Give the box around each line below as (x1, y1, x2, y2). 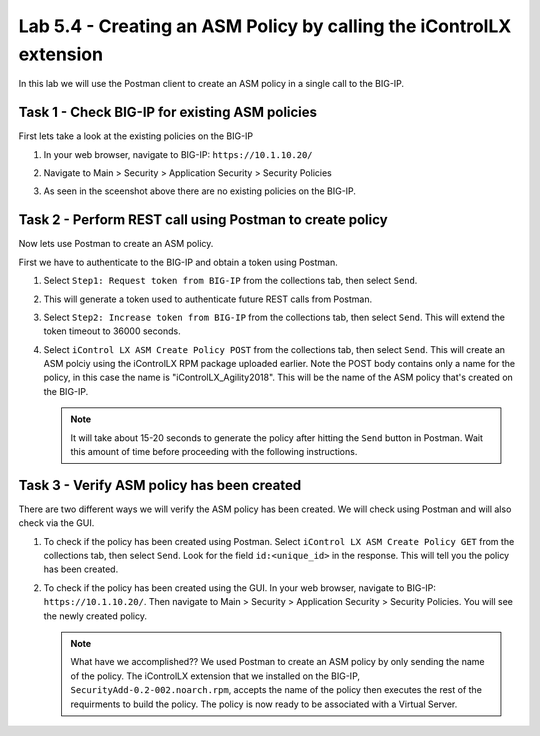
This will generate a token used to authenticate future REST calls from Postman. (43, 293, 373, 305)
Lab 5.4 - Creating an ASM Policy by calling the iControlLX (18, 15, 512, 37)
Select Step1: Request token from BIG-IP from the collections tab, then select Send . (43, 275, 418, 287)
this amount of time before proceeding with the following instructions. (70, 446, 358, 458)
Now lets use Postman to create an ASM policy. (18, 238, 214, 250)
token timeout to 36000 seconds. (43, 325, 181, 337)
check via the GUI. (18, 517, 95, 529)
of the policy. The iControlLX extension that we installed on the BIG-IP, (70, 670, 360, 682)
